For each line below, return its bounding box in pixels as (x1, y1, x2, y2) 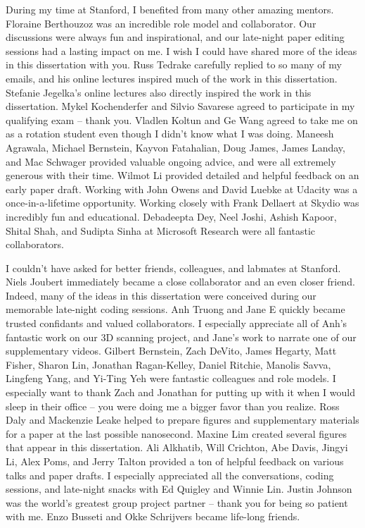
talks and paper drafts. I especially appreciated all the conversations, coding (6, 467, 334, 482)
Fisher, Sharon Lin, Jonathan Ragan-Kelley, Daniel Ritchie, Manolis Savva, (6, 357, 331, 372)
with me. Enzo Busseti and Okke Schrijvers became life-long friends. (6, 509, 300, 524)
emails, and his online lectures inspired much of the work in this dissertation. (6, 70, 338, 85)
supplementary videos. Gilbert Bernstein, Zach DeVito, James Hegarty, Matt (6, 343, 337, 358)
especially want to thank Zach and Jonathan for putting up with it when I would (6, 385, 355, 400)
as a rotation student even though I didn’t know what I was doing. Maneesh (6, 126, 334, 141)
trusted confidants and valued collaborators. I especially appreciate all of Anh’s (6, 316, 347, 331)
